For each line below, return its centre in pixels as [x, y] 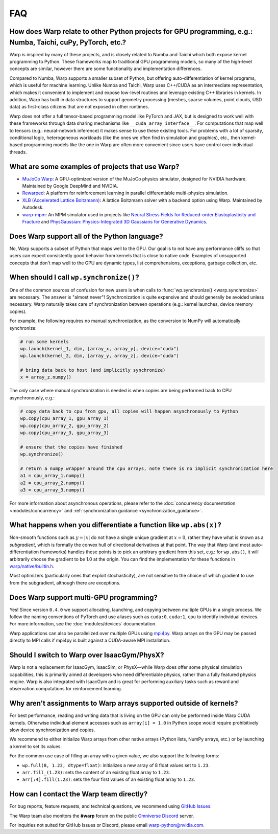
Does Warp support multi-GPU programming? [83, 598]
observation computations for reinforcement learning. [66, 689]
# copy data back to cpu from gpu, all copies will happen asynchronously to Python [129, 411]
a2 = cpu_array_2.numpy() [53, 483]
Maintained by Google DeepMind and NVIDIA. [70, 186]
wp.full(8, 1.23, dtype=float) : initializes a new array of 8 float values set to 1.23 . [116, 765]
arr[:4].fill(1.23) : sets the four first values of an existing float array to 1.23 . [109, 779]
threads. [18, 152]
